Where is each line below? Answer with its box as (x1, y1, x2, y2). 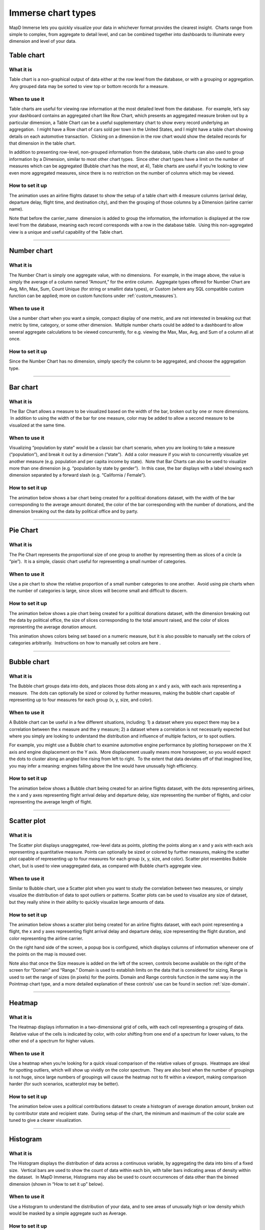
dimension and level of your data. (9, 38, 77, 44)
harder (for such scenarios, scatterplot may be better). (9, 1081, 120, 1087)
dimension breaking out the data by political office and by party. (9, 508, 138, 514)
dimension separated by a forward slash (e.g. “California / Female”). (9, 472, 147, 478)
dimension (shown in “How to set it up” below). (9, 1181, 104, 1187)
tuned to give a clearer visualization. (9, 1117, 82, 1123)
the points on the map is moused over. (9, 951, 87, 957)
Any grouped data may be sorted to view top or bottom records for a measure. (10, 83, 169, 89)
